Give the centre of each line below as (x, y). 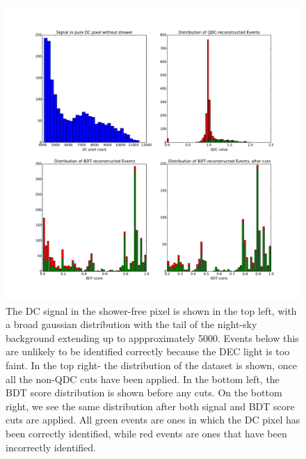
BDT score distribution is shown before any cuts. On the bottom (144, 392)
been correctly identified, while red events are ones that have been (146, 433)
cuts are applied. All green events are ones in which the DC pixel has (153, 420)
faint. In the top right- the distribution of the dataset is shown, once (151, 365)
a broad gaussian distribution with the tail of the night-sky (131, 324)
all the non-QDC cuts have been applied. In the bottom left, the (143, 379)
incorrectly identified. (51, 447)
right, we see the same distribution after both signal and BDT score (150, 406)
